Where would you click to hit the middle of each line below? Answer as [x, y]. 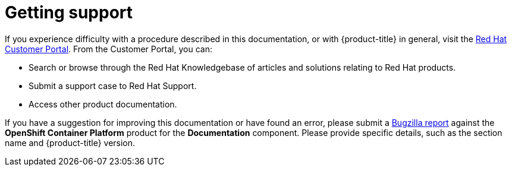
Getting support [69, 12]
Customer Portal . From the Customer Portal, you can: [109, 49]
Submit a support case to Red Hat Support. [113, 85]
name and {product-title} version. [70, 142]
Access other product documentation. [103, 104]
